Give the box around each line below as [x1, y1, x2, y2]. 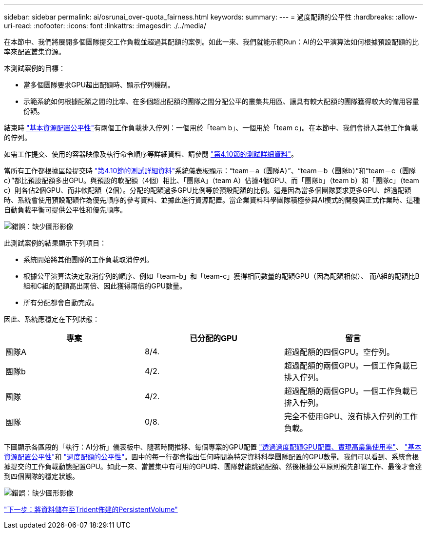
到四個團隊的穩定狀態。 [4, 472, 79, 480]
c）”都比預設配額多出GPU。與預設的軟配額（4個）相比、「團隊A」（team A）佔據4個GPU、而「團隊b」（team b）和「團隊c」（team [4, 176, 419, 184]
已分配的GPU [189, 333, 238, 343]
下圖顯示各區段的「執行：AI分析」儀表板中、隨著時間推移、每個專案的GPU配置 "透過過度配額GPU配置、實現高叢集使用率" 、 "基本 [4, 443, 422, 451]
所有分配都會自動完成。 [23, 298, 98, 307]
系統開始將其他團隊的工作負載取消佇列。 [23, 255, 153, 264]
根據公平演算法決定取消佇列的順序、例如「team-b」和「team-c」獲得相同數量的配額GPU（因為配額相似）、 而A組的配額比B [23, 272, 420, 280]
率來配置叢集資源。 [4, 47, 65, 56]
